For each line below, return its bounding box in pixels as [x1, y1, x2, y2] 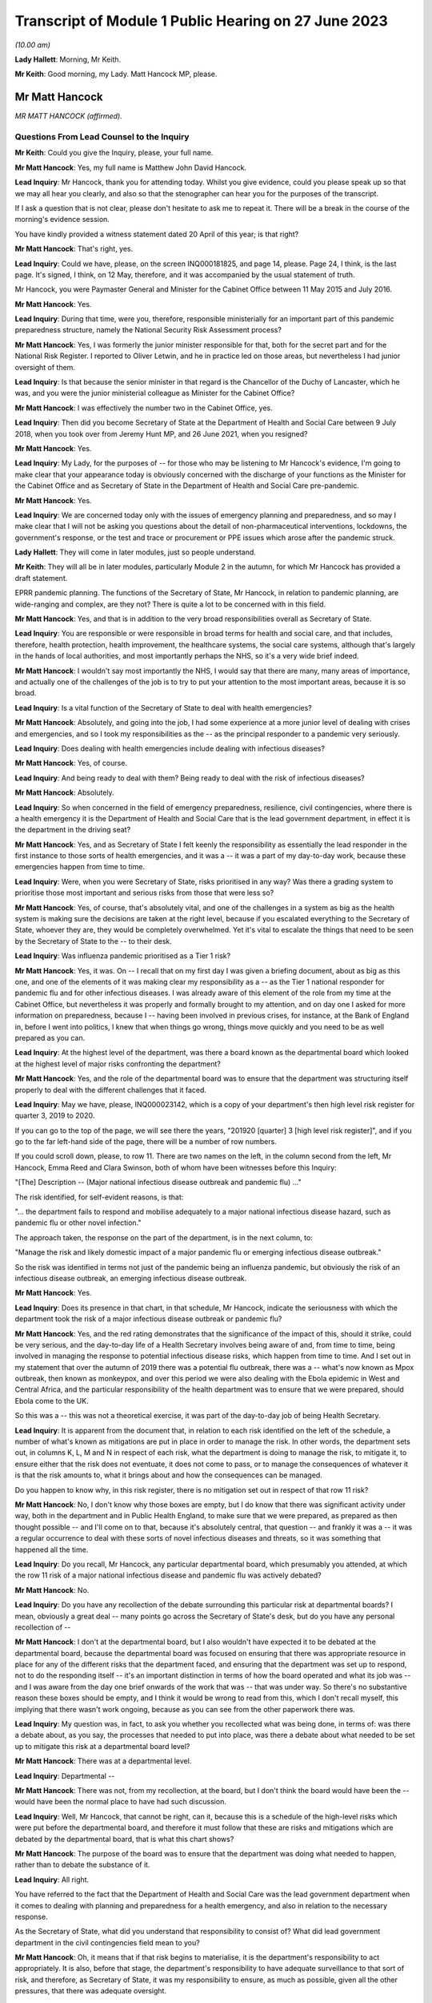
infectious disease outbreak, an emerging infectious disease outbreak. [14, 1273, 247, 1283]
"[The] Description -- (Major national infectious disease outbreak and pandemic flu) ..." [14, 1178, 302, 1187]
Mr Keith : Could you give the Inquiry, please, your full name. [14, 148, 214, 158]
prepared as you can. [14, 1033, 86, 1042]
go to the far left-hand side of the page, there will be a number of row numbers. [14, 1137, 278, 1147]
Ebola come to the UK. [14, 1396, 89, 1405]
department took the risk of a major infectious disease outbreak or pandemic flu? [14, 1314, 282, 1324]
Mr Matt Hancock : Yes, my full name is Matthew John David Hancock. [14, 163, 247, 172]
